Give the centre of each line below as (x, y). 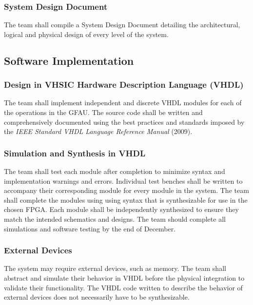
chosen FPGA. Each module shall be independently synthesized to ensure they (121, 209)
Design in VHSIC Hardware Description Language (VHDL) (124, 85)
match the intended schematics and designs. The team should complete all (115, 219)
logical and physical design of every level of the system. (86, 34)
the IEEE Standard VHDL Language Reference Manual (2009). (98, 131)
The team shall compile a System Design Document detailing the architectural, (122, 25)
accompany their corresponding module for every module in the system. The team (126, 190)
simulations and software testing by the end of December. (90, 228)
